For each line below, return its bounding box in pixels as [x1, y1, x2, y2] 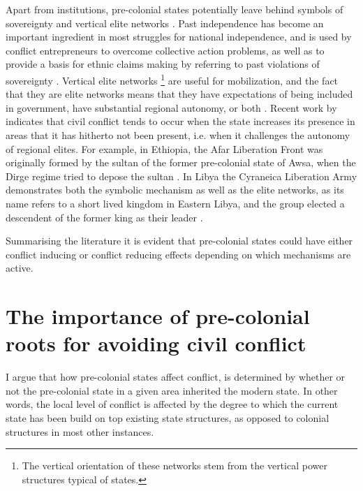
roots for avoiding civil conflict [6, 329, 306, 358]
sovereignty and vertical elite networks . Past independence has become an [6, 15, 324, 30]
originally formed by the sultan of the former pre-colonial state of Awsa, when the [6, 155, 356, 170]
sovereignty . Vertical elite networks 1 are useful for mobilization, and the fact [6, 71, 339, 87]
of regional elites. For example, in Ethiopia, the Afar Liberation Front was [6, 141, 323, 156]
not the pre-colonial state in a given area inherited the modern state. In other [6, 383, 338, 397]
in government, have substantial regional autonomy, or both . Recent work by [6, 100, 337, 115]
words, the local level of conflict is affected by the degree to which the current [6, 397, 339, 411]
